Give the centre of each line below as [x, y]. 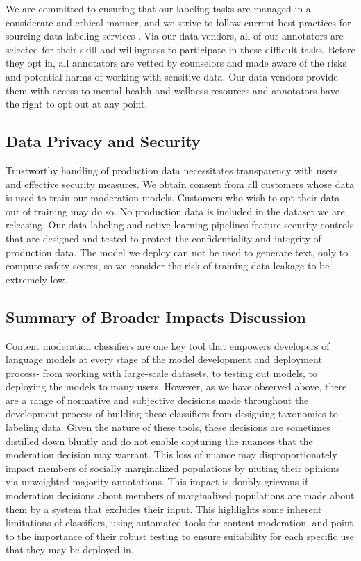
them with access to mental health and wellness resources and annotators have [173, 90]
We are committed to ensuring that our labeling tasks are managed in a [158, 8]
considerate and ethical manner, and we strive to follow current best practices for [178, 22]
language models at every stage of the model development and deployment [164, 359]
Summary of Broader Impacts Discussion [156, 316]
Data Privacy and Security [103, 141]
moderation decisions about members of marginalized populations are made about [180, 495]
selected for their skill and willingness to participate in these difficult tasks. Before [180, 49]
